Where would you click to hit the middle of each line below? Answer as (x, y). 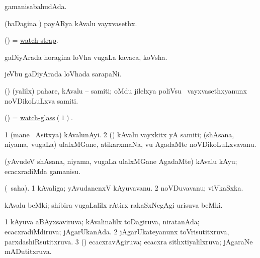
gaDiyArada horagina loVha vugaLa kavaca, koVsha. (86, 57)
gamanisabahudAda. (36, 6)
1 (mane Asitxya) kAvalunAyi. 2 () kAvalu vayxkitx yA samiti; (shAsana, (119, 134)
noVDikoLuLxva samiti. (41, 100)
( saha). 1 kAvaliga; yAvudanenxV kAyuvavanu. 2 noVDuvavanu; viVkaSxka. (124, 188)
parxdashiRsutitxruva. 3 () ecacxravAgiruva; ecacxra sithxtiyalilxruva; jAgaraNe (129, 241)
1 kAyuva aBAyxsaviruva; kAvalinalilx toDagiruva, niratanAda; (102, 222)
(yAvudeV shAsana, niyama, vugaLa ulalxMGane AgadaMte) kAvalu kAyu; (121, 161)
